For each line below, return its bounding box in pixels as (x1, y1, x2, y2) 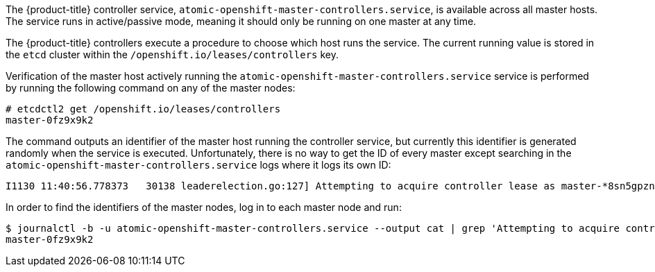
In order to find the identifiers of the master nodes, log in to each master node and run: (6, 201, 402, 213)
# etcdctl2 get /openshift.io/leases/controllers (6, 103, 281, 114)
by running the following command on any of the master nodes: (6, 82, 296, 94)
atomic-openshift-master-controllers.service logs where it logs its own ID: (6, 159, 391, 171)
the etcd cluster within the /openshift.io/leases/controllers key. (6, 49, 339, 60)
